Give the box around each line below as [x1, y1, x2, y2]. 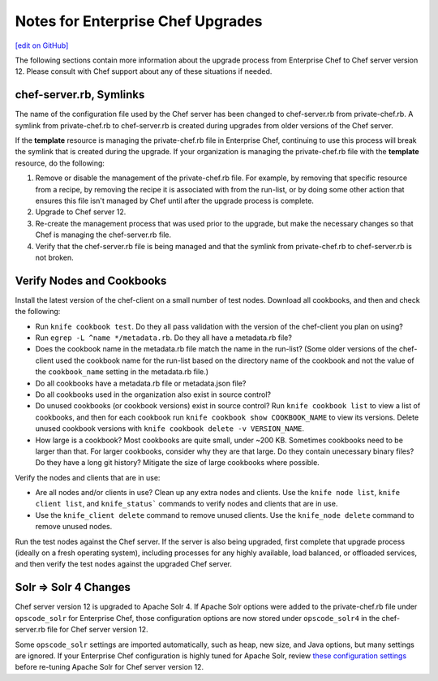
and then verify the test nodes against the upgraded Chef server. [15, 559, 233, 569]
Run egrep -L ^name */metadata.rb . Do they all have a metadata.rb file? [35, 333, 292, 343]
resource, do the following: [15, 158, 105, 168]
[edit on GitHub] [15, 41, 69, 50]
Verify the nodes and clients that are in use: [15, 472, 161, 482]
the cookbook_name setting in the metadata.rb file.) [35, 367, 209, 377]
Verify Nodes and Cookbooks [15, 274, 167, 287]
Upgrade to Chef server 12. [35, 207, 127, 217]
